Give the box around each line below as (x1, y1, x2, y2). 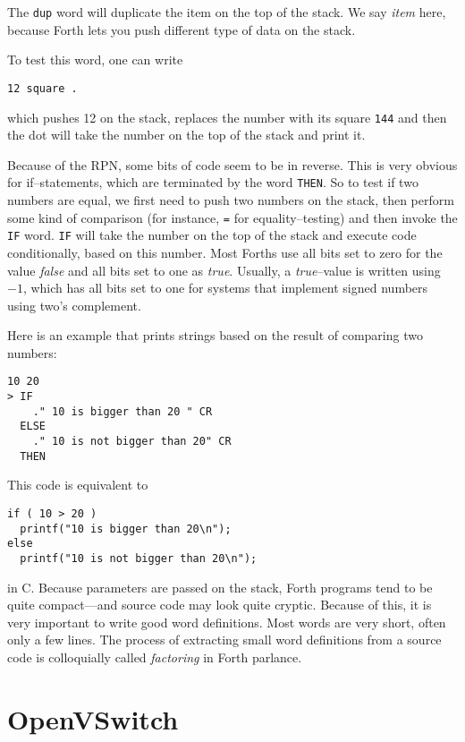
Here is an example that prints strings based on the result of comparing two (7, 326, 423, 345)
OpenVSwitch (7, 700, 179, 737)
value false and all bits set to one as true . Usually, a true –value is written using (7, 260, 441, 279)
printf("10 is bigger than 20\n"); (20, 522, 232, 535)
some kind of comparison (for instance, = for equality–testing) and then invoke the (7, 208, 458, 226)
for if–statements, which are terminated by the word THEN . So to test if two (7, 173, 418, 192)
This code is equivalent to (7, 475, 148, 494)
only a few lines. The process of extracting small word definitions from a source (7, 630, 442, 649)
